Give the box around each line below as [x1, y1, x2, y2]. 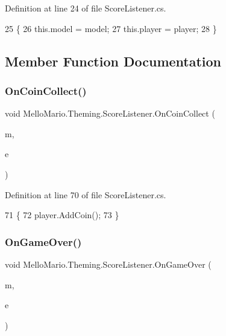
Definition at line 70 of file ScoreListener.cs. [5, 188, 166, 201]
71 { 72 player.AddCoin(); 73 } [5, 208, 119, 221]
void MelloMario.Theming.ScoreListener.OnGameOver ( [5, 257, 212, 270]
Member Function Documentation [5, 51, 222, 70]
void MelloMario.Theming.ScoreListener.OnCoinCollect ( [5, 107, 215, 120]
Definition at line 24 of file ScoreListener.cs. [5, 2, 166, 14]
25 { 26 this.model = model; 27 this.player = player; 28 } [5, 22, 217, 34]
